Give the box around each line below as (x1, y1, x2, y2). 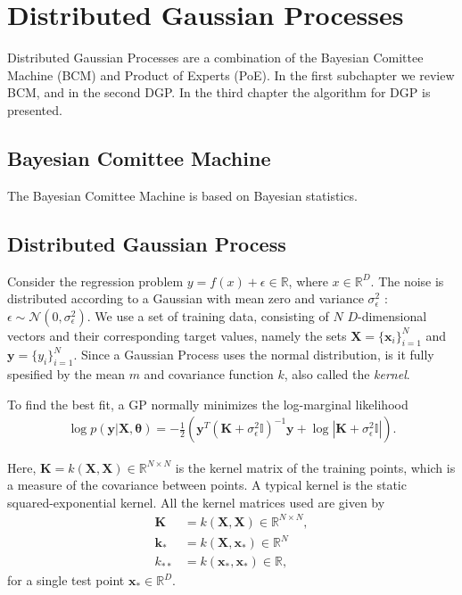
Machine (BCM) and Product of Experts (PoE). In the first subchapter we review (7, 65, 455, 84)
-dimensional (357, 306, 427, 325)
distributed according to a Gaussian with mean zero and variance (7, 289, 364, 308)
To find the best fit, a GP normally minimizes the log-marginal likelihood (7, 394, 408, 413)
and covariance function (144, 365, 274, 384)
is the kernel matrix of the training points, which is (175, 458, 456, 476)
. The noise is (370, 271, 444, 290)
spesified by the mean (7, 365, 125, 384)
